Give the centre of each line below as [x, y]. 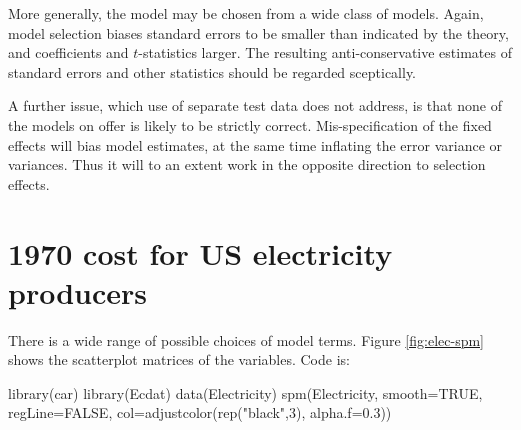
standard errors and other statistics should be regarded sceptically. [212, 71]
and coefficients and [68, 52]
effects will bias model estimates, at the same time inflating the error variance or [255, 144]
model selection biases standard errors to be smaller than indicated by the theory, [258, 32]
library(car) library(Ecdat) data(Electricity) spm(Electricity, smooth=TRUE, [245, 392]
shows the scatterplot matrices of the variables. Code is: [179, 359]
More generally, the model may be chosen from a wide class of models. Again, [246, 13]
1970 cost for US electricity [200, 252]
